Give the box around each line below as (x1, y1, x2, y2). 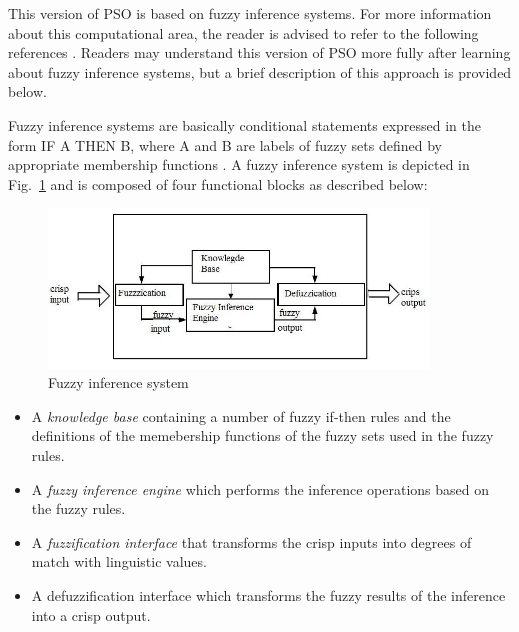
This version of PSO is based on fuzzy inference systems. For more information (8, 3, 492, 23)
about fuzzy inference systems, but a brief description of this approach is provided (8, 61, 512, 82)
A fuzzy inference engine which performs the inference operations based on (31, 478, 489, 499)
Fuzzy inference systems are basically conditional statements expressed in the (8, 114, 481, 135)
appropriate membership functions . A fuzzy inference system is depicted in (8, 154, 470, 175)
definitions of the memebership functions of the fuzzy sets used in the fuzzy (31, 425, 494, 446)
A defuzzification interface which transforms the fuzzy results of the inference (31, 584, 506, 605)
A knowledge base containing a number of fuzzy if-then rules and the (31, 405, 451, 426)
